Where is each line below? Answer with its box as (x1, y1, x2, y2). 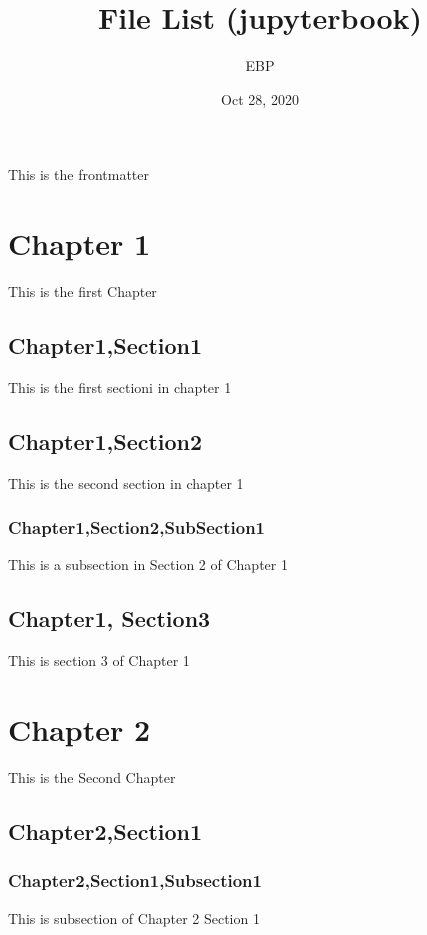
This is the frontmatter (8, 164, 150, 185)
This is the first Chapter (8, 281, 157, 302)
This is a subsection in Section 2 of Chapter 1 (8, 554, 288, 575)
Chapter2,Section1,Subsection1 (8, 868, 262, 893)
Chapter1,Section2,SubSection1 (8, 515, 266, 540)
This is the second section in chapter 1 (8, 472, 244, 493)
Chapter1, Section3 (8, 603, 211, 634)
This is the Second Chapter (8, 766, 176, 787)
